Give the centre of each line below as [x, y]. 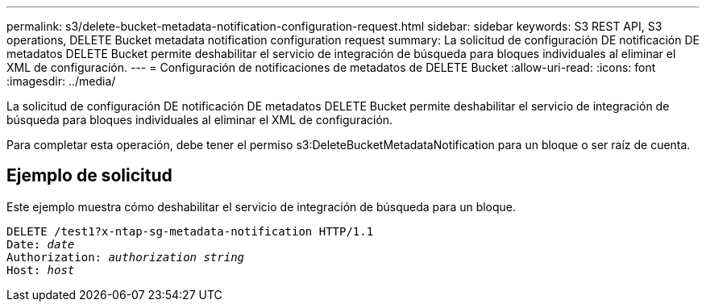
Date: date [41, 244]
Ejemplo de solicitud [89, 176]
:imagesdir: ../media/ [61, 81]
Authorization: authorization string [126, 257]
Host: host [41, 270]
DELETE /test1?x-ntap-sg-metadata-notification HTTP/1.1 [190, 231]
